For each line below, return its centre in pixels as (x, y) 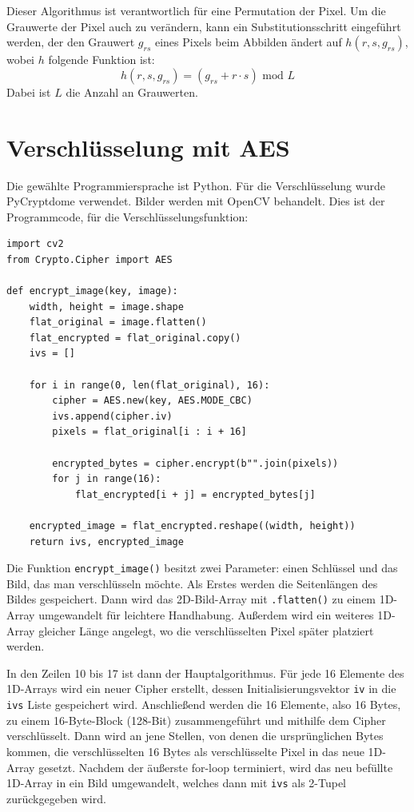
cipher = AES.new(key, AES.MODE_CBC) (152, 401)
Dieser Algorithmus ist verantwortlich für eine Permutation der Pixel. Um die (196, 10)
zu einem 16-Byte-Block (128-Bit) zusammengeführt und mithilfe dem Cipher (196, 720)
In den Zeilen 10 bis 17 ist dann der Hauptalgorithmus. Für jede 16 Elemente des (205, 673)
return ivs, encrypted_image (106, 541)
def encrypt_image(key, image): (92, 291)
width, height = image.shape (106, 306)
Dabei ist (29, 92)
